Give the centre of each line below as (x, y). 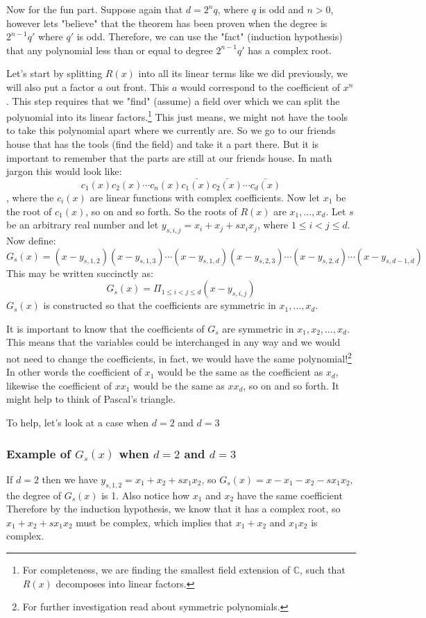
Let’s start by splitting (54, 73)
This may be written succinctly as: (80, 273)
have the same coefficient (290, 495)
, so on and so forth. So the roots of (161, 211)
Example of (39, 453)
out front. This (138, 86)
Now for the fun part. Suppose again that (95, 9)
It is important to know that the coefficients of (105, 328)
